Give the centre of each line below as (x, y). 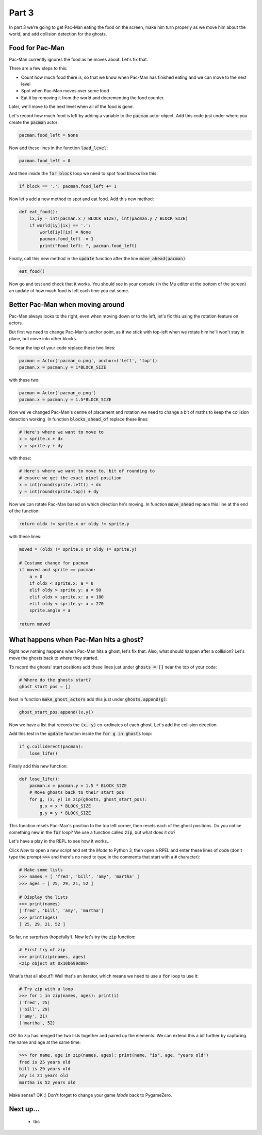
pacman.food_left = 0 (45, 161)
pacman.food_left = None (49, 135)
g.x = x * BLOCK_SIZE (65, 806)
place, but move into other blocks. (43, 339)
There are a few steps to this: (38, 69)
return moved (35, 624)
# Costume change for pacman (54, 563)
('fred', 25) (35, 1002)
